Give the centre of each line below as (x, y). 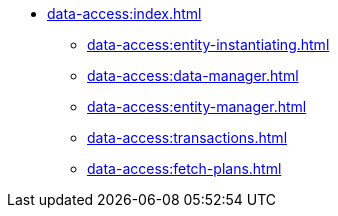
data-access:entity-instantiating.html (208, 44)
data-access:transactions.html (187, 137)
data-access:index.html (124, 13)
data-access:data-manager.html (193, 75)
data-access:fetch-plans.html (184, 168)
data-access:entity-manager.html (197, 106)
